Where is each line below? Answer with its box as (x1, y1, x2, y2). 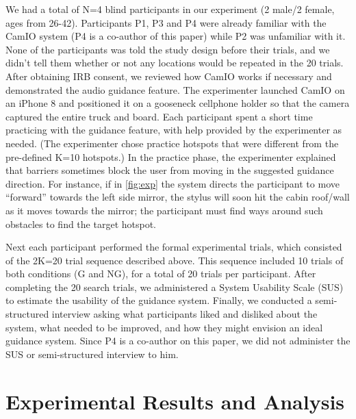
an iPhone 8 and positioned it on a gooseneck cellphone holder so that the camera (5, 96, 350, 110)
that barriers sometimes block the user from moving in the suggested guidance (5, 163, 334, 177)
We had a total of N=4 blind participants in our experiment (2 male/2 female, (5, 2, 335, 16)
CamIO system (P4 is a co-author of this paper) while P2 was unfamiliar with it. (5, 29, 346, 43)
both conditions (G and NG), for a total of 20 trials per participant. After (5, 266, 316, 281)
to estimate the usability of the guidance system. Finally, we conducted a (5, 293, 312, 307)
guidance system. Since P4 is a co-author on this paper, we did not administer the (5, 333, 351, 348)
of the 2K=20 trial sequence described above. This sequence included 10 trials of (5, 253, 344, 267)
